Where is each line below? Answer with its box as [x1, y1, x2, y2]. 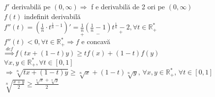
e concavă [81, 36, 110, 47]
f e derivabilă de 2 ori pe [91, 1, 165, 11]
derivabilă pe [11, 1, 51, 11]
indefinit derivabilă [24, 11, 81, 21]
